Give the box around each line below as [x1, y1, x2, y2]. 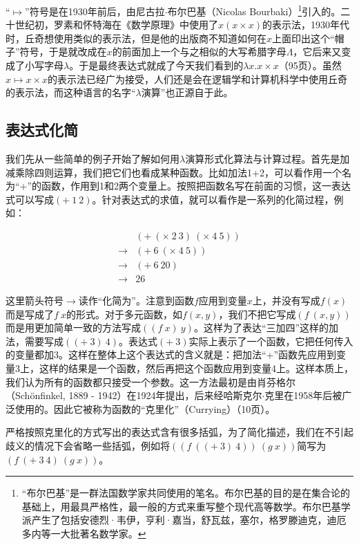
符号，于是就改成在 [19, 44, 107, 59]
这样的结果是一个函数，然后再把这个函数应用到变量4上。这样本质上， [39, 361, 353, 376]
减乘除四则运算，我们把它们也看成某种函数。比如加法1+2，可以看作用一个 [6, 165, 342, 179]
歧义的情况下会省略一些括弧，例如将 [6, 438, 170, 453]
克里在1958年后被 [264, 388, 342, 403]
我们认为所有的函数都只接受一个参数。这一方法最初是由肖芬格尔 [6, 374, 295, 389]
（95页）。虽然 [278, 58, 342, 73]
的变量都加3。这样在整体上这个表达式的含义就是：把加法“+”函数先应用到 [6, 347, 337, 362]
